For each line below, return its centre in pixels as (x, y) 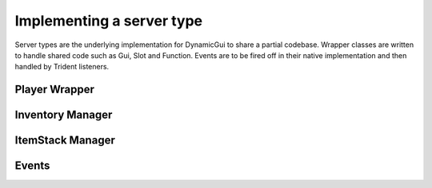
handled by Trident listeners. (62, 67)
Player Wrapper (55, 90)
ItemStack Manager (65, 141)
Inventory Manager (64, 115)
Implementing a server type (109, 21)
